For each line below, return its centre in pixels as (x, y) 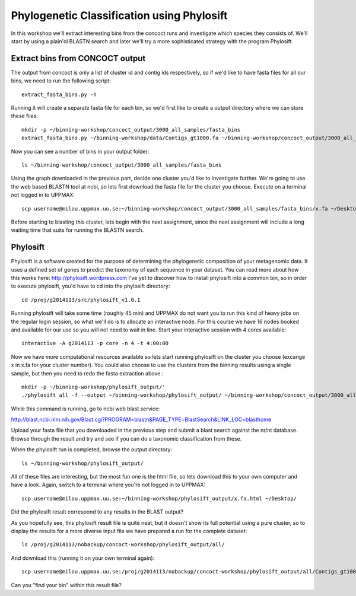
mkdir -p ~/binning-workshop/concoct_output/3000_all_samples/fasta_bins (131, 130)
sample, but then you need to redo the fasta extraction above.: (87, 373)
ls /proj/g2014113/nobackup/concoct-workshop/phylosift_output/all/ (123, 545)
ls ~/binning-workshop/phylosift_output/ (82, 463)
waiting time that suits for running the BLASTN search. (77, 230)
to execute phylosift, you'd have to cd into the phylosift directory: (90, 286)
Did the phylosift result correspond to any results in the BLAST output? (97, 512)
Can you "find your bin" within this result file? (66, 585)
